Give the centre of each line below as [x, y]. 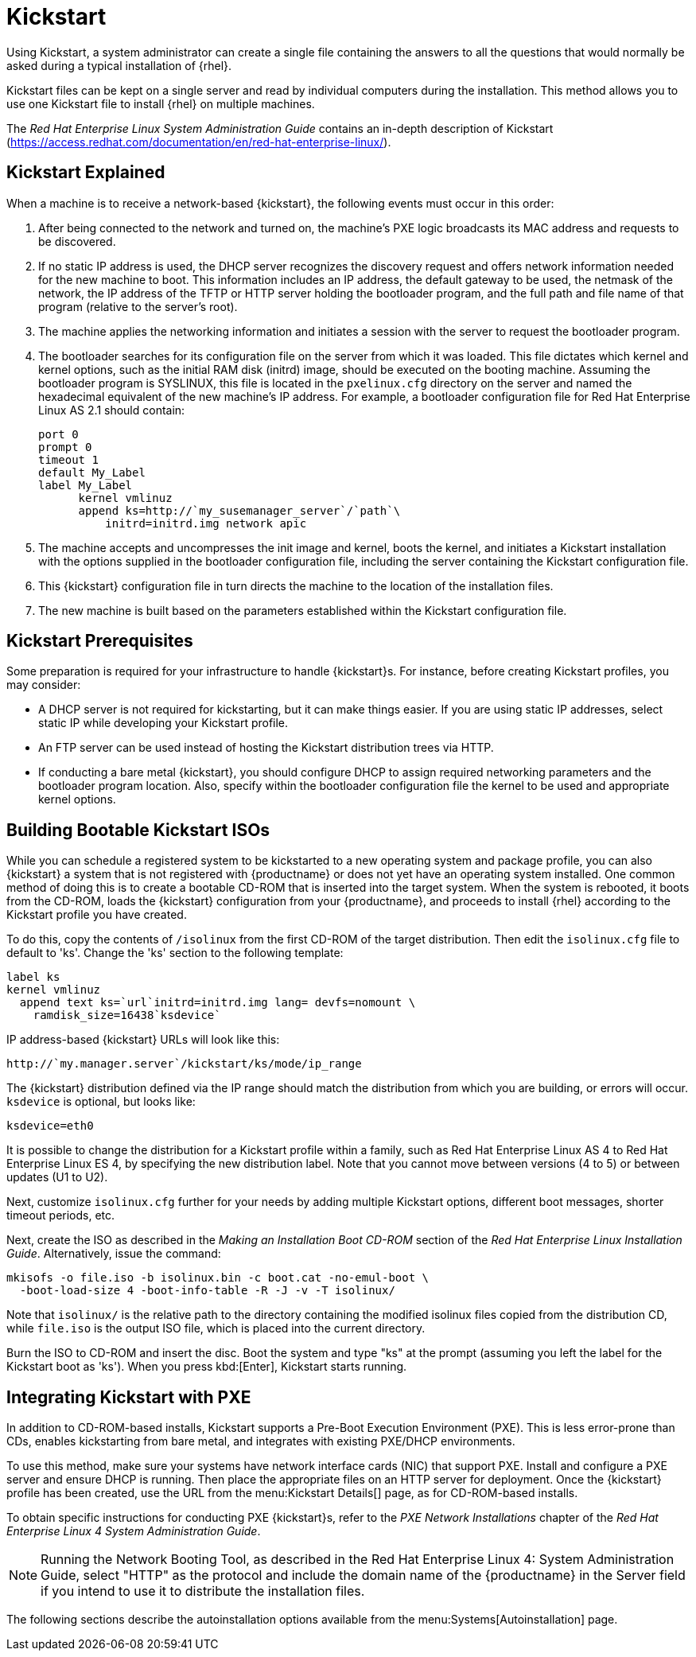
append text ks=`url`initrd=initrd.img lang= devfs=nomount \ [218, 1003]
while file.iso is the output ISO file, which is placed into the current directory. [216, 1328]
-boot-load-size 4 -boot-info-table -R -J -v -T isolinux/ [207, 1291]
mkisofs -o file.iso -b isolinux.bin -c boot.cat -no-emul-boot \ [218, 1278]
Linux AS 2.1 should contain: [112, 410]
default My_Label [92, 472]
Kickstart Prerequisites [100, 641]
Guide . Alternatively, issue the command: [114, 1254]
